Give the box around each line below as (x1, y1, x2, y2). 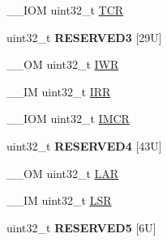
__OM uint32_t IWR (6, 56, 119, 73)
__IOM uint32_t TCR (6, 2, 124, 18)
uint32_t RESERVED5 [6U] (6, 219, 156, 236)
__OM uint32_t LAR (6, 164, 119, 181)
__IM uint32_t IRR (6, 83, 111, 100)
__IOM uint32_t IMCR (6, 110, 130, 127)
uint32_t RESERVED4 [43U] (6, 137, 162, 154)
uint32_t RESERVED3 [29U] (6, 28, 162, 45)
